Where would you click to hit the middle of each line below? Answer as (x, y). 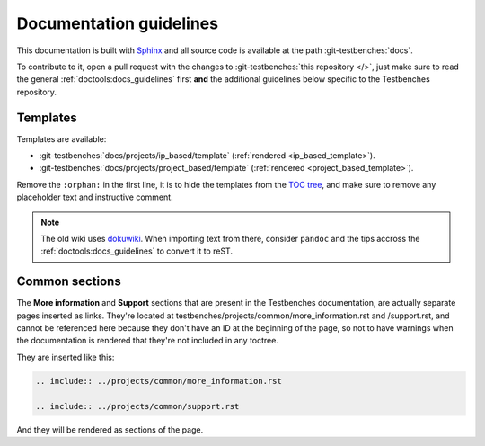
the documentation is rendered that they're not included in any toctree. (147, 341)
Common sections (69, 282)
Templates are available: (62, 138)
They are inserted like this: (66, 357)
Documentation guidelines (118, 23)
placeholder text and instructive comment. (95, 197)
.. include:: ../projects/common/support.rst (137, 406)
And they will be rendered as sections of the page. (110, 429)
